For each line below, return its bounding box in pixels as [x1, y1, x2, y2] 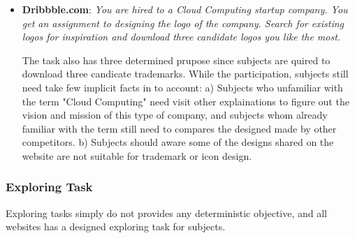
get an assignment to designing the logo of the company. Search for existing [22, 15, 345, 30]
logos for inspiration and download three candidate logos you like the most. [22, 29, 341, 44]
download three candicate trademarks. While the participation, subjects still [22, 66, 349, 81]
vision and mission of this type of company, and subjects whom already [22, 107, 328, 122]
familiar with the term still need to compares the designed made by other [22, 121, 337, 135]
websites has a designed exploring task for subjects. [6, 219, 226, 234]
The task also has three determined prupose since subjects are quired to [22, 52, 331, 67]
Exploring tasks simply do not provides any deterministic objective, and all [6, 205, 328, 220]
